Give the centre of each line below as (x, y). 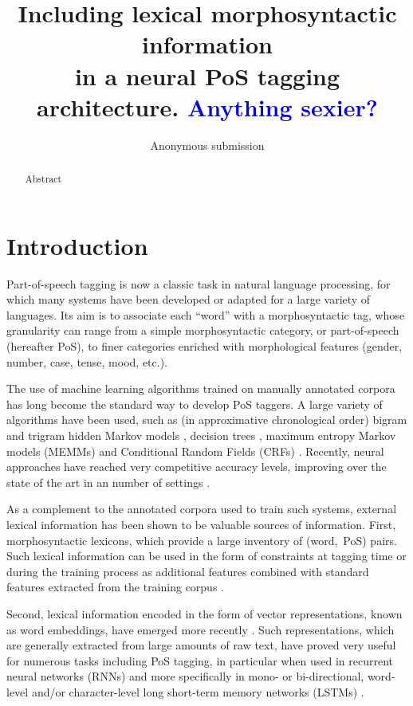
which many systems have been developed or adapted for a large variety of (189, 299)
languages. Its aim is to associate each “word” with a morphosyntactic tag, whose (206, 314)
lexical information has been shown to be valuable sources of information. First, (201, 524)
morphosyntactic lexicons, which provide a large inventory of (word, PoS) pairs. (202, 540)
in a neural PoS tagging (207, 75)
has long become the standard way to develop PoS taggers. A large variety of (195, 404)
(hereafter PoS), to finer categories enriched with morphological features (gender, (205, 346)
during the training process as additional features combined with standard (188, 571)
